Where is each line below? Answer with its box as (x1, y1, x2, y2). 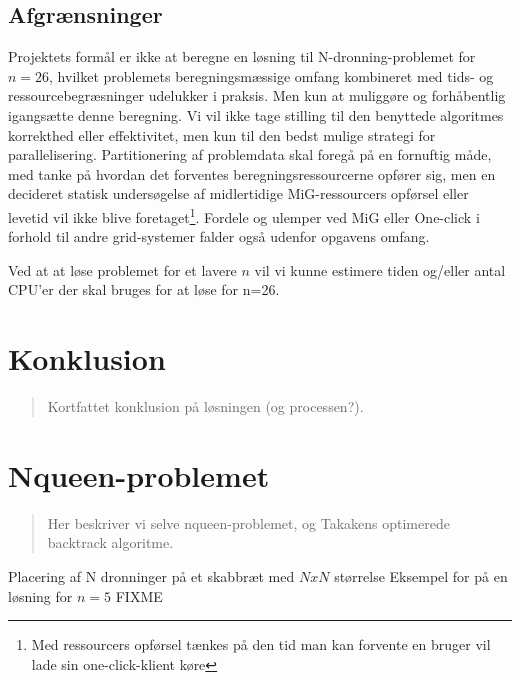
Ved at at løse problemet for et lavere (8, 259, 237, 280)
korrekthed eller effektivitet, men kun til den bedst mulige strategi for (8, 124, 436, 145)
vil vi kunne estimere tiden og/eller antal (254, 259, 506, 280)
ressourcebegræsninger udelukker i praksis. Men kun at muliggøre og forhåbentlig (8, 85, 506, 106)
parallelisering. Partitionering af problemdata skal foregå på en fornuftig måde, (8, 144, 492, 165)
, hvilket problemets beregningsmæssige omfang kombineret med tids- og (49, 65, 494, 86)
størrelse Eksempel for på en (334, 566, 508, 587)
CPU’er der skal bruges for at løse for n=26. (8, 279, 280, 300)
